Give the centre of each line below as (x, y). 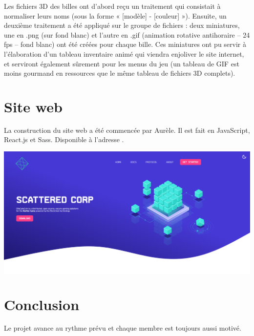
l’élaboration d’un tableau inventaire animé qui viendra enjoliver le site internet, (124, 53)
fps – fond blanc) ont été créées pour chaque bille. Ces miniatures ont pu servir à (125, 44)
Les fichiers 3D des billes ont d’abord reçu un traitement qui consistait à (112, 6)
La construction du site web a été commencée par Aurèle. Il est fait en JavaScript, (127, 130)
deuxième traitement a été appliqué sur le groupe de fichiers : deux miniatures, (122, 25)
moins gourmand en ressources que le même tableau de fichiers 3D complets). (120, 73)
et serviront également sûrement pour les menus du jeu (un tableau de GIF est (122, 63)
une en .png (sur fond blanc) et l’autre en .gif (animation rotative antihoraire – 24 (127, 34)
